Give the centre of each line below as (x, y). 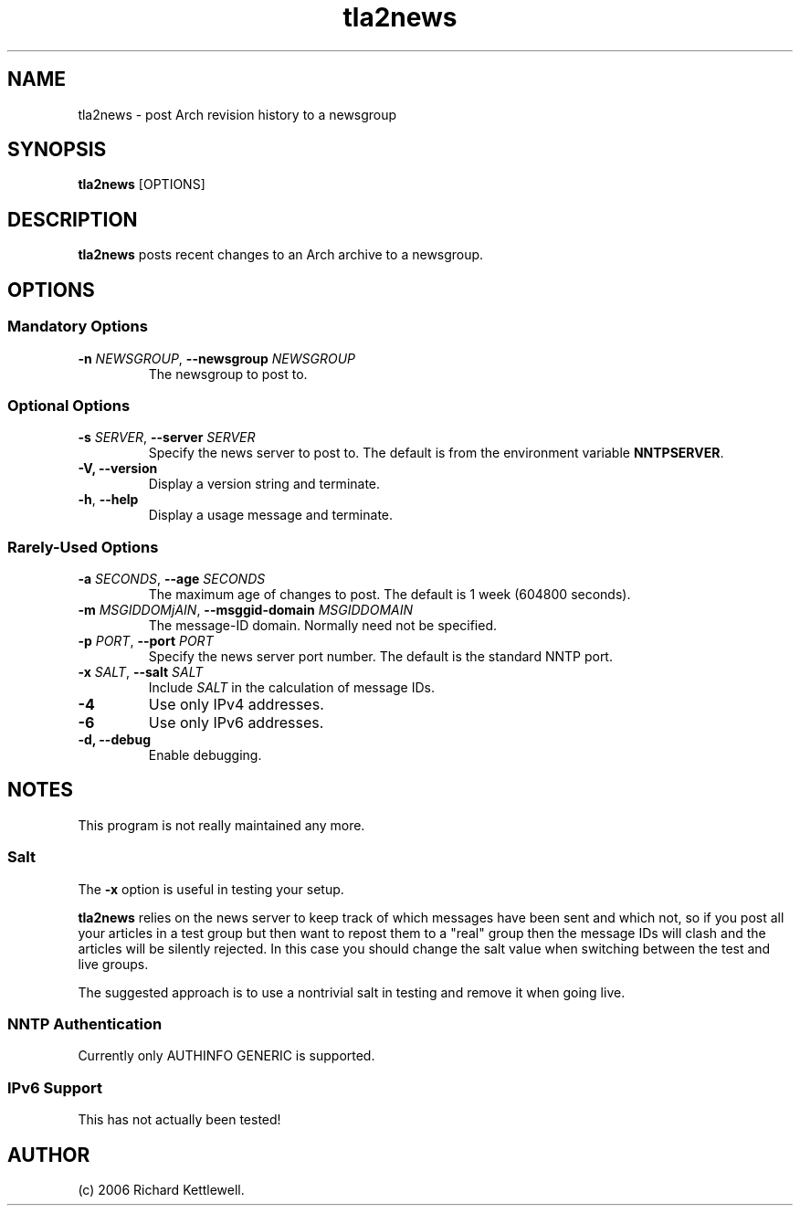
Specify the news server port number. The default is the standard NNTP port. (380, 656)
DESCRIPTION (73, 219)
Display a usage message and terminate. (271, 515)
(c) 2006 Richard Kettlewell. (161, 1189)
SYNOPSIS (57, 150)
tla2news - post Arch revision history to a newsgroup (237, 114)
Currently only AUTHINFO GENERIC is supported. (226, 1056)
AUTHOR (49, 1155)
